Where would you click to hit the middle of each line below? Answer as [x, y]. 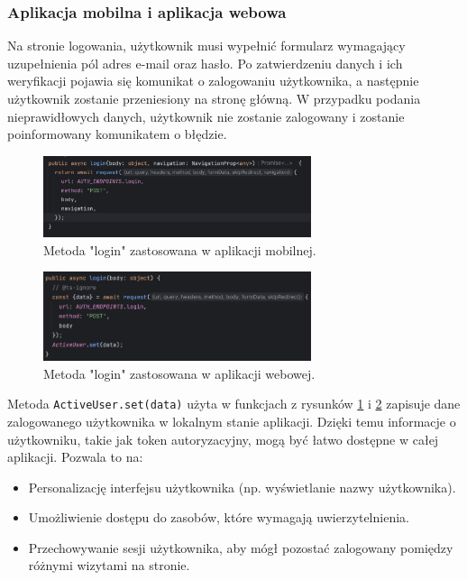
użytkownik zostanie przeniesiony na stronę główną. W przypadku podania [214, 98]
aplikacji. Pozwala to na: [75, 457]
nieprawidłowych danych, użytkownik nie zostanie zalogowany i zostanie [206, 116]
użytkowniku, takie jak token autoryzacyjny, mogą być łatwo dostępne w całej [223, 439]
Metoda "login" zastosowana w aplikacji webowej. [179, 373]
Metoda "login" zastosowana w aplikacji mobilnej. [180, 249]
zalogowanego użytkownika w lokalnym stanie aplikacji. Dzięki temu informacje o [232, 421]
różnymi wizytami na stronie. [109, 565]
